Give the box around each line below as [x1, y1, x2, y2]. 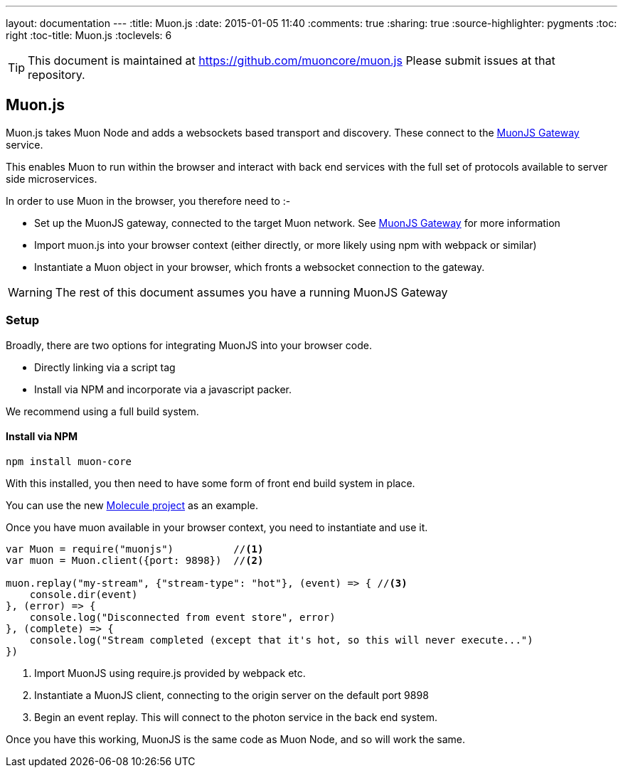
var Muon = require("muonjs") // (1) [6, 543, 264, 555]
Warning [8, 284, 53, 299]
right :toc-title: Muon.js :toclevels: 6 [6, 29, 172, 41]
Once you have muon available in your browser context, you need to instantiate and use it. [6, 521, 428, 533]
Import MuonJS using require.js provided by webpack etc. [34, 666, 306, 679]
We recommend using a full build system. [6, 405, 199, 417]
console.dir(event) [29, 588, 138, 600]
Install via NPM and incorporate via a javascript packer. [34, 383, 292, 395]
